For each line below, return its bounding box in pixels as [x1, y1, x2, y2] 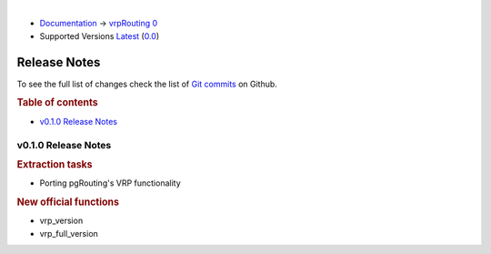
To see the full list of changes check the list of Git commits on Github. [16, 78, 277, 89]
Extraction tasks [16, 158, 93, 171]
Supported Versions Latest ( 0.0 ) [39, 30, 160, 41]
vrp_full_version [39, 228, 99, 239]
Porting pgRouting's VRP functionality [39, 178, 181, 188]
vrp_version [39, 215, 84, 227]
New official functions [16, 196, 120, 208]
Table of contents [16, 97, 99, 109]
